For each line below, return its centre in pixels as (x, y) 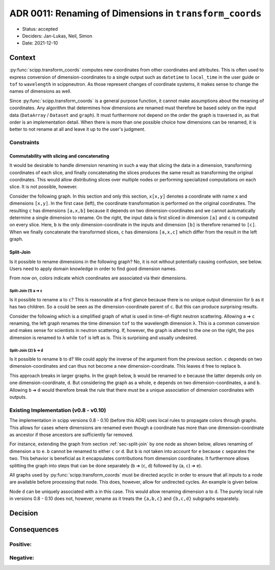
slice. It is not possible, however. (44, 187)
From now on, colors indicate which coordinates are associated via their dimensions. (98, 278)
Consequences (34, 529)
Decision (24, 513)
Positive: (21, 544)
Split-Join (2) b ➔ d (26, 350)
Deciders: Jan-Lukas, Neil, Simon (57, 36)
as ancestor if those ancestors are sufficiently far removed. (71, 435)
